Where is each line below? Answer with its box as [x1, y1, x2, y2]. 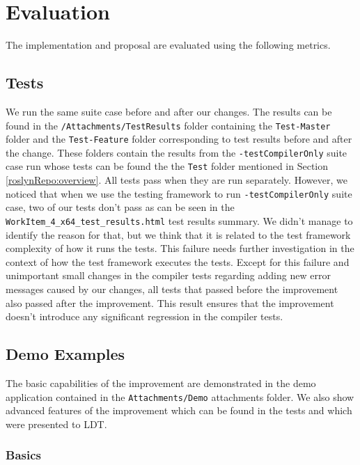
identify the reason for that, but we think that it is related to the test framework [6, 227, 351, 242]
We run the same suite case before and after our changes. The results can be [6, 104, 332, 118]
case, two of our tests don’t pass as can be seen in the [6, 200, 235, 214]
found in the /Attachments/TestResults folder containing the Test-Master [6, 118, 331, 132]
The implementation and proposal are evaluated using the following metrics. [6, 38, 331, 52]
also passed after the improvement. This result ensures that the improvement [6, 295, 334, 310]
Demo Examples [6, 343, 125, 365]
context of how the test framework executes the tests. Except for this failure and [6, 254, 350, 269]
